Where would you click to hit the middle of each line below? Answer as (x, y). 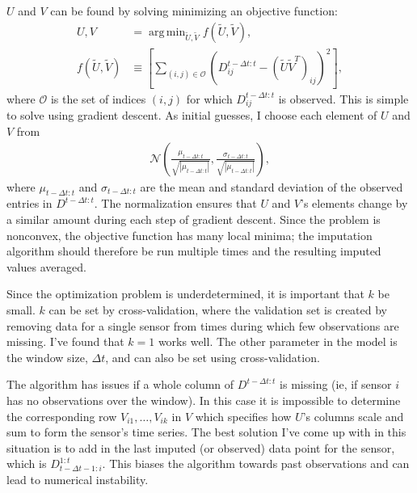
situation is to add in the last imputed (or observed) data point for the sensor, (201, 447)
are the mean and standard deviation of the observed (272, 186)
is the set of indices (98, 98)
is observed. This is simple (343, 98)
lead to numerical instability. (78, 479)
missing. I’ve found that (65, 341)
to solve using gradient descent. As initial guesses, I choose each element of (192, 115)
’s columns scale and (353, 416)
